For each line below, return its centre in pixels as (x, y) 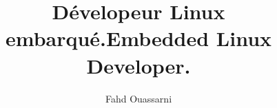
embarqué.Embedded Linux (138, 38)
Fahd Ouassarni (138, 98)
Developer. (138, 65)
